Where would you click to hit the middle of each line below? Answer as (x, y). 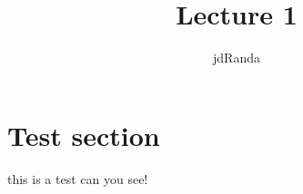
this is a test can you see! (78, 178)
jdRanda (237, 58)
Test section (84, 135)
